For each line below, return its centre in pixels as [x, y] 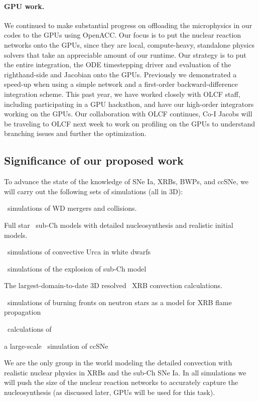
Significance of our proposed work [94, 160]
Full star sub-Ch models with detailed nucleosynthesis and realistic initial [119, 225]
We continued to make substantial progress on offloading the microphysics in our [128, 25]
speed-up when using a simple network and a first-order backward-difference [121, 84]
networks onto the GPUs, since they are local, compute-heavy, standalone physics [129, 44]
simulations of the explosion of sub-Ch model [77, 268]
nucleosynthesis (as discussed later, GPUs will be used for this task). [110, 392]
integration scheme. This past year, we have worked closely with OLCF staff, [122, 94]
